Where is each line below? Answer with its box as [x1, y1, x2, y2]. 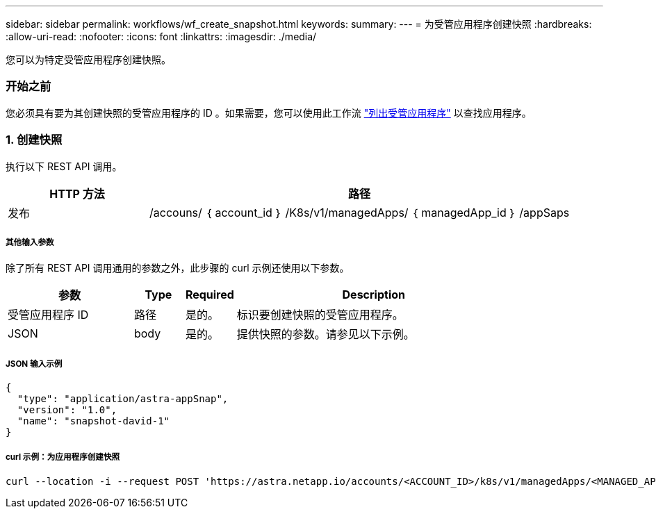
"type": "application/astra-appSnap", [17, 393, 229, 405]
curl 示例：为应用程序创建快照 [6, 452, 120, 463]
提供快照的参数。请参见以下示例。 [236, 327, 415, 342]
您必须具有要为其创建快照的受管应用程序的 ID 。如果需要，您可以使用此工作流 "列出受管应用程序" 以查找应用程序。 [6, 106, 532, 119]
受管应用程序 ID [8, 308, 89, 322]
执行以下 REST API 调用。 [6, 160, 122, 172]
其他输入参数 [6, 237, 54, 247]
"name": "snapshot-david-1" [17, 415, 170, 427]
